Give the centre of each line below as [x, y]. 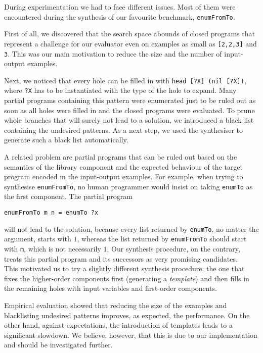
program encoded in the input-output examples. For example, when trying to [124, 176]
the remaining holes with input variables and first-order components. [111, 288]
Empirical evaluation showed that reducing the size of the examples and [116, 305]
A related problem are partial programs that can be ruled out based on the [121, 157]
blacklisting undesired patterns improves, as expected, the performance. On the [127, 315]
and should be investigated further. [58, 345]
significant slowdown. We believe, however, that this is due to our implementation [131, 335]
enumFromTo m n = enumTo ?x [51, 213]
